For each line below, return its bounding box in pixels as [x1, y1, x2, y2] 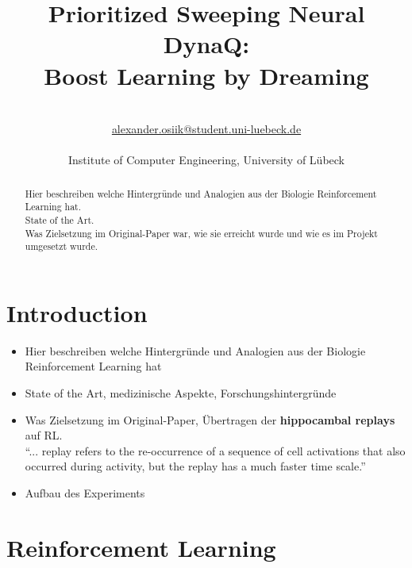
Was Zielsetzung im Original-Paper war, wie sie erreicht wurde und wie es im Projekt [25, 226, 378, 240]
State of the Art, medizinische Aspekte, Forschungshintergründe [25, 385, 337, 401]
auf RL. [25, 427, 63, 443]
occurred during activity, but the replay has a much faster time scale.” [25, 458, 366, 474]
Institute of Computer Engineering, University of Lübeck [68, 152, 345, 168]
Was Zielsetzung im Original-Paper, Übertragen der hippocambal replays [25, 411, 395, 428]
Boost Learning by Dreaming [44, 59, 369, 91]
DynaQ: [163, 28, 250, 60]
